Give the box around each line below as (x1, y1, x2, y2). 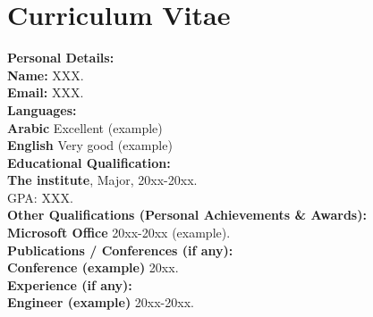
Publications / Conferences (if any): (7, 240, 233, 259)
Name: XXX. (7, 65, 84, 84)
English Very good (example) (7, 136, 173, 154)
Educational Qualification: (7, 153, 171, 171)
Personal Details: (7, 48, 114, 67)
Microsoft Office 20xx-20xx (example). (7, 223, 231, 242)
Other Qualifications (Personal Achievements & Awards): (7, 205, 367, 224)
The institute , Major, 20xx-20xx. (7, 171, 198, 189)
